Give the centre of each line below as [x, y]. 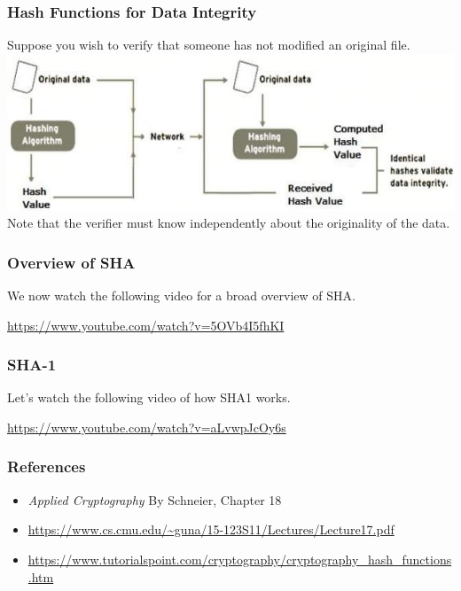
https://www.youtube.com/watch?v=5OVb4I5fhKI [146, 325]
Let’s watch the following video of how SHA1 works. [149, 397]
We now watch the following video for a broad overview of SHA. [181, 295]
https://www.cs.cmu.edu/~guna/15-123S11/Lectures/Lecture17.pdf [211, 529]
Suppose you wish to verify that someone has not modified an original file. [209, 45]
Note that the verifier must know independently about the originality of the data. [229, 223]
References [47, 467]
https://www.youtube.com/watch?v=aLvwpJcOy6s [147, 427]
